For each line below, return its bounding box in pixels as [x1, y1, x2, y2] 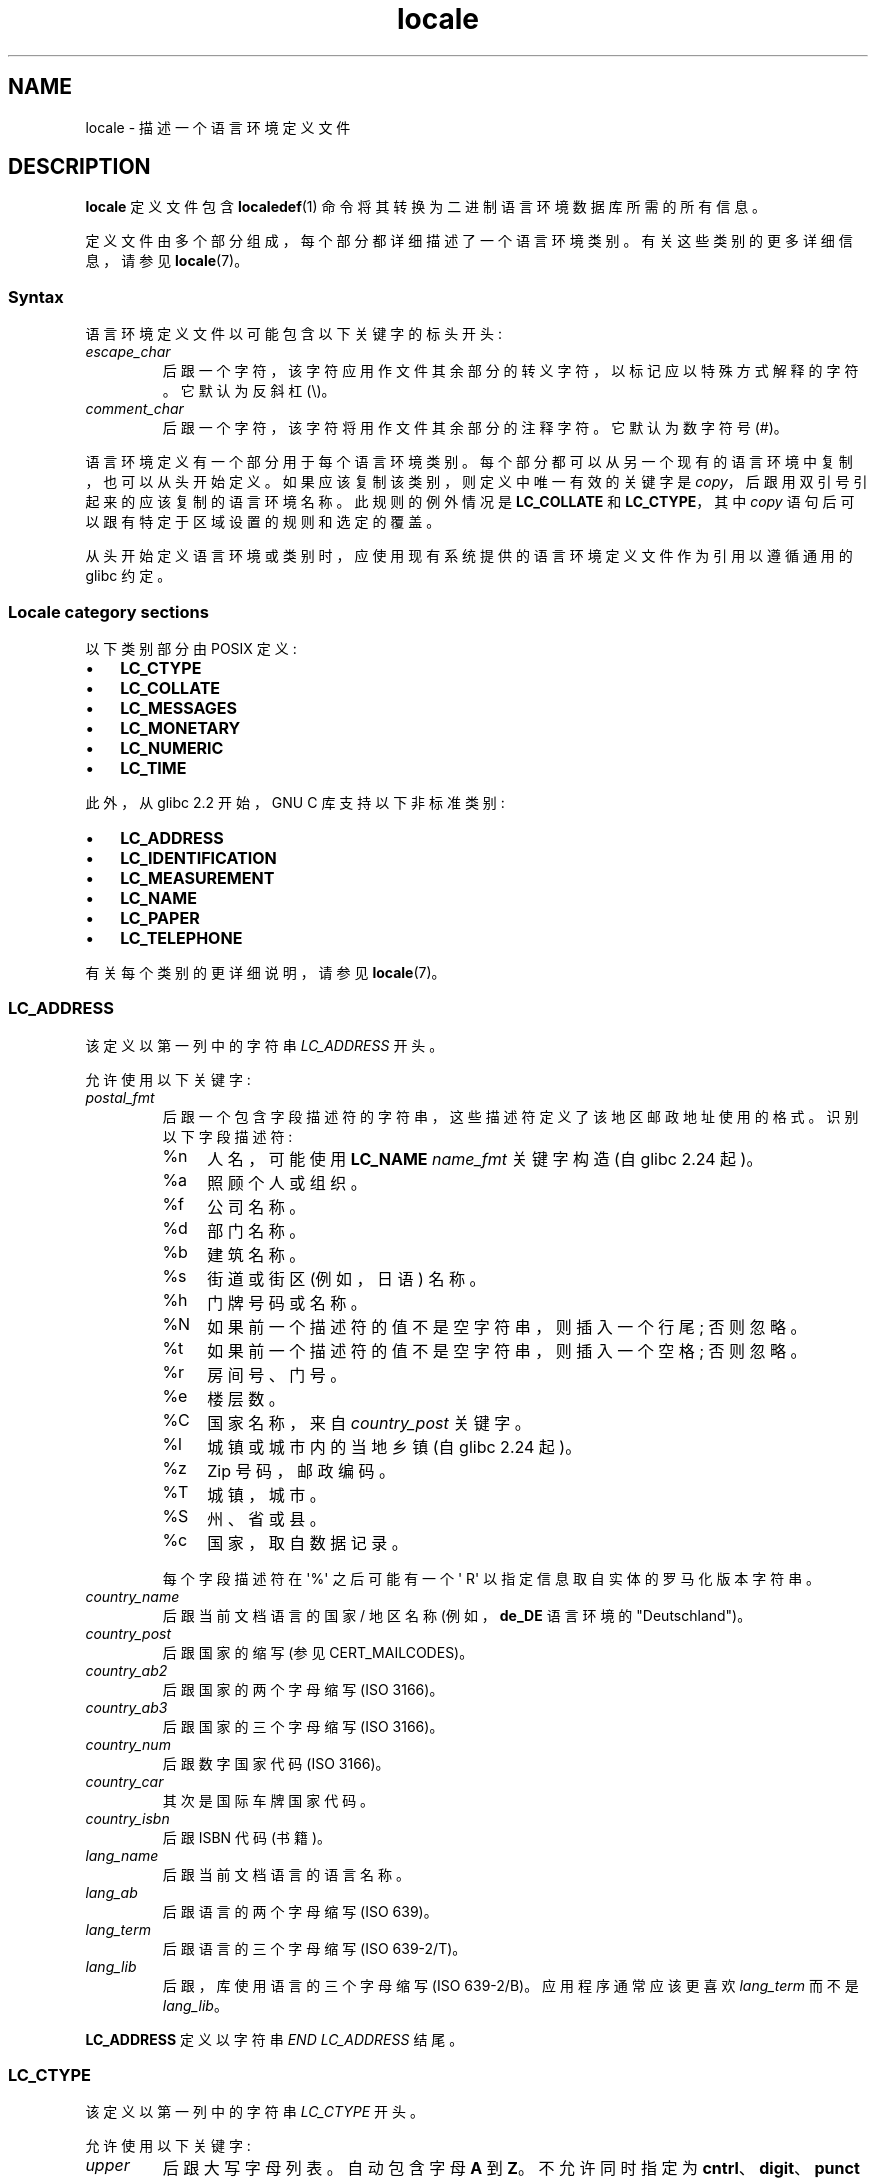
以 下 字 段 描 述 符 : [162, 1127, 293, 1145]
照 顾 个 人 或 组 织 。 [207, 1172, 367, 1193]
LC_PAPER [120, 907, 200, 928]
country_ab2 [85, 1661, 168, 1679]
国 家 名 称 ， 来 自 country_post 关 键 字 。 [207, 1412, 531, 1433]
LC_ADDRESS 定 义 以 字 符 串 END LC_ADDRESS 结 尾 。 [85, 2030, 464, 2048]
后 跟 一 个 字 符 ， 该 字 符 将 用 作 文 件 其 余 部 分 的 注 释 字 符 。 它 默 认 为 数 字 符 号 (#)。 [162, 419, 788, 437]
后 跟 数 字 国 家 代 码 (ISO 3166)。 [162, 1754, 390, 1772]
